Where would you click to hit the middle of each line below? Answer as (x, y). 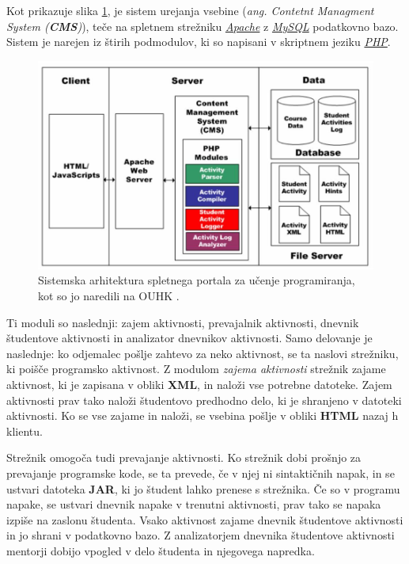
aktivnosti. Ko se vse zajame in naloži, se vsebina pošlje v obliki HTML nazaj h (203, 415)
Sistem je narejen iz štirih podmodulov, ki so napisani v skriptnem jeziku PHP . (199, 42)
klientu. (25, 431)
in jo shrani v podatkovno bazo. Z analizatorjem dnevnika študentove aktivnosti (201, 535)
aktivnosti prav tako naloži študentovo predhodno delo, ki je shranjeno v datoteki (204, 400)
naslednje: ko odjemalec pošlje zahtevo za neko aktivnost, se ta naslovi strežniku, (203, 353)
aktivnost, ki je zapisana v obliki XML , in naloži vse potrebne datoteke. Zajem (199, 384)
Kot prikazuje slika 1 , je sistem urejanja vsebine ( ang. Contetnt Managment (190, 10)
